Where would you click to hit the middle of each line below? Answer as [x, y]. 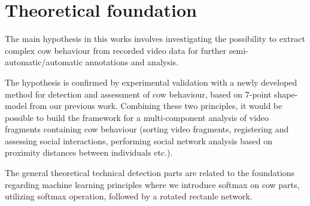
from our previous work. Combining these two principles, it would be [156, 106]
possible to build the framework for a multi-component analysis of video [137, 117]
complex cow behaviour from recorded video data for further [116, 50]
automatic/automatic [44, 62]
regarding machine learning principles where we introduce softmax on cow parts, [152, 184]
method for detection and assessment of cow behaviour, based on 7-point [138, 94]
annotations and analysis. [132, 62]
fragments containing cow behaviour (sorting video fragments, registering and [147, 129]
